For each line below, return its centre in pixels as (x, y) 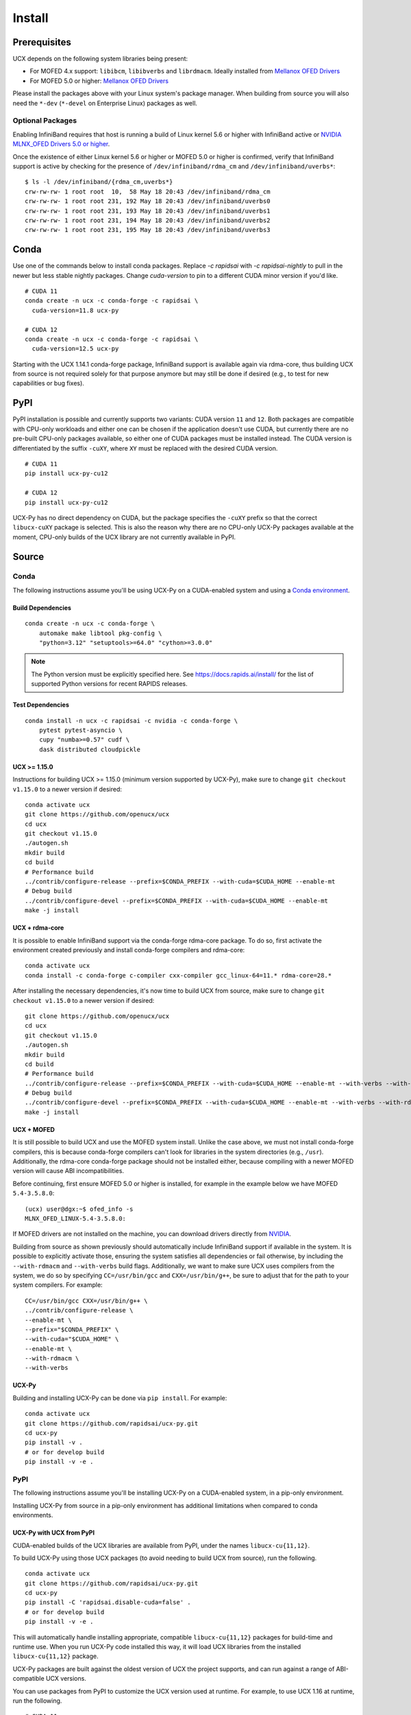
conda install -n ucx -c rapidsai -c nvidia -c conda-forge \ (132, 721)
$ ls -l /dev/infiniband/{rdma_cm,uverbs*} (99, 182)
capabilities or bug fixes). (49, 383)
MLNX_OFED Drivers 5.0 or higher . (61, 144)
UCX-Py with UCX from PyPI (54, 1533)
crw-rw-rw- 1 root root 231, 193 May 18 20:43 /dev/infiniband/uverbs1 (148, 211)
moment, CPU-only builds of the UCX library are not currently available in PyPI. (124, 537)
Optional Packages (45, 121)
